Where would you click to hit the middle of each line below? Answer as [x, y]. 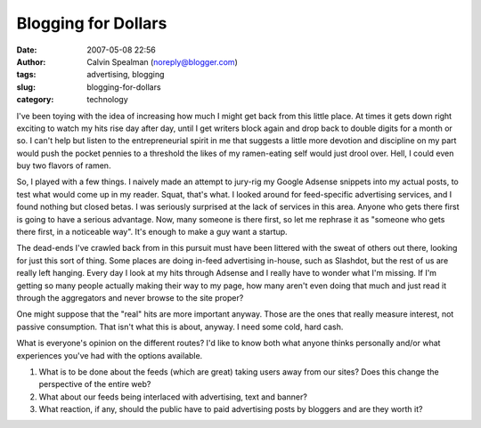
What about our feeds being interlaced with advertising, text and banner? [173, 397]
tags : [26, 75]
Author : [31, 61]
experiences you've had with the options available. [110, 355]
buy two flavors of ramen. [64, 166]
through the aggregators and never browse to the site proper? [130, 297]
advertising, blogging [126, 75]
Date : [27, 50]
